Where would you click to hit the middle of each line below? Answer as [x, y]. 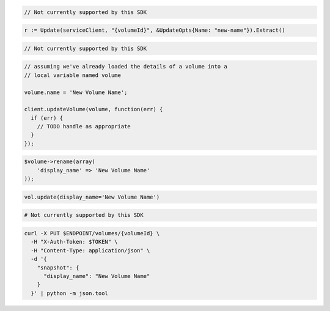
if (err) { [47, 118]
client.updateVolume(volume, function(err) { [94, 109]
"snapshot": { [58, 268]
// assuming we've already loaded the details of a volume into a [126, 67]
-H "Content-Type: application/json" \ [90, 250]
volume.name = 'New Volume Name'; [76, 92]
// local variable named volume [73, 75]
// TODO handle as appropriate [84, 126]
